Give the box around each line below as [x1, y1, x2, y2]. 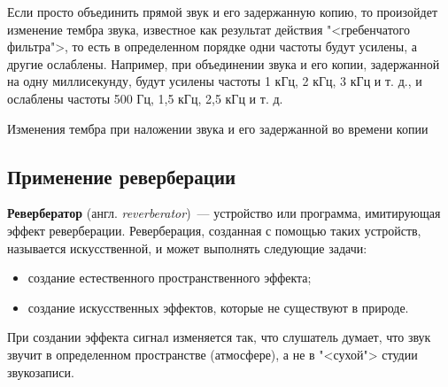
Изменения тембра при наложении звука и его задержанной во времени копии [7, 119, 429, 137]
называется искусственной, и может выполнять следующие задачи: [7, 238, 367, 257]
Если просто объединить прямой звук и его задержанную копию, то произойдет [7, 3, 437, 20]
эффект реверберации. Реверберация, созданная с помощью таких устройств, [7, 221, 421, 239]
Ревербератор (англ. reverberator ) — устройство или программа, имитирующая [7, 204, 441, 222]
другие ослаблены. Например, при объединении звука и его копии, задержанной [7, 54, 440, 73]
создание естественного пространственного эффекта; [27, 268, 312, 287]
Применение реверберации [7, 162, 236, 190]
